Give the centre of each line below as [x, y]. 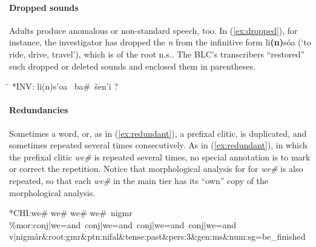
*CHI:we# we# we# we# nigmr [71, 213]
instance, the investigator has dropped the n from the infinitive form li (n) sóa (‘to [160, 42]
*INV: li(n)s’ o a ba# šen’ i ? [65, 86]
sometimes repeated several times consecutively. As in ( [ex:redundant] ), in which [158, 145]
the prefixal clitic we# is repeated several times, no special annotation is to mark [160, 156]
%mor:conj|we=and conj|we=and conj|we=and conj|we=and [123, 224]
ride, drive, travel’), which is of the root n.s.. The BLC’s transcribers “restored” [157, 54]
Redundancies [39, 110]
